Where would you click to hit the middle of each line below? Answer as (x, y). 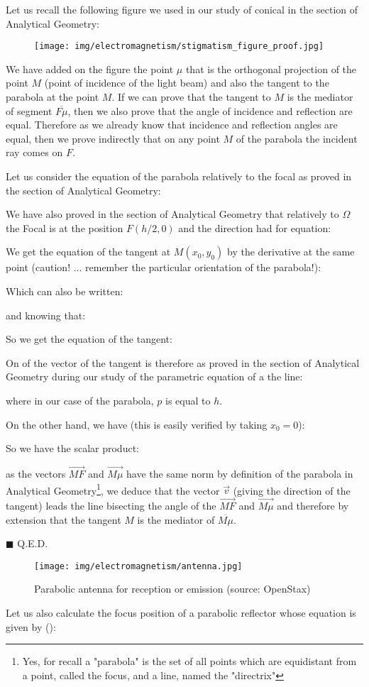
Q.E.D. (33, 543)
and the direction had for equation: (255, 227)
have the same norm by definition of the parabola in (240, 473)
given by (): (31, 626)
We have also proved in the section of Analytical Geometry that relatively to (172, 214)
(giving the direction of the (292, 490)
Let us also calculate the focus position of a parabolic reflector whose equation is (181, 613)
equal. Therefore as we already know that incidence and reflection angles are (172, 125)
